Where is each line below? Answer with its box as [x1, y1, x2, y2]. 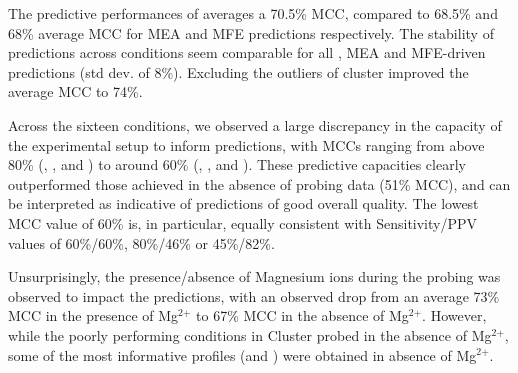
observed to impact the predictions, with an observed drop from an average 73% [8, 285, 500, 306]
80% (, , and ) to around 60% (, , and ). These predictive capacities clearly [8, 154, 466, 175]
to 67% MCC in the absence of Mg [196, 305, 409, 326]
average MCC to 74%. [8, 81, 143, 102]
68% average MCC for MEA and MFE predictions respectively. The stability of [8, 22, 494, 43]
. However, [422, 305, 487, 326]
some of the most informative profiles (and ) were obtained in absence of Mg [8, 344, 477, 365]
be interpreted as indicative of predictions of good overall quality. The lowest [8, 193, 479, 214]
